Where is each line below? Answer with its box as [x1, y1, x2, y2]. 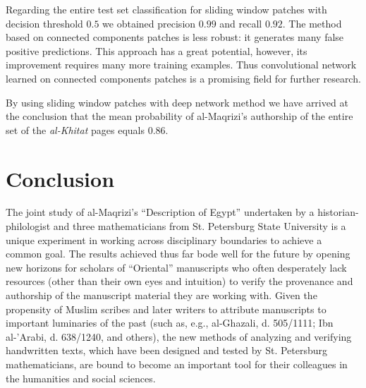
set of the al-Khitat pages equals [6, 122, 145, 137]
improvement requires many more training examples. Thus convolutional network [6, 57, 357, 72]
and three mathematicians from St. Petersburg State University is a [53, 219, 346, 234]
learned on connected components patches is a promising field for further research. [6, 71, 361, 85]
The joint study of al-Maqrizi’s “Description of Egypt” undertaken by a [6, 205, 315, 219]
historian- [317, 205, 359, 219]
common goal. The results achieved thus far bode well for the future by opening [6, 246, 350, 261]
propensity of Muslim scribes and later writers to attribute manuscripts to [6, 301, 327, 316]
